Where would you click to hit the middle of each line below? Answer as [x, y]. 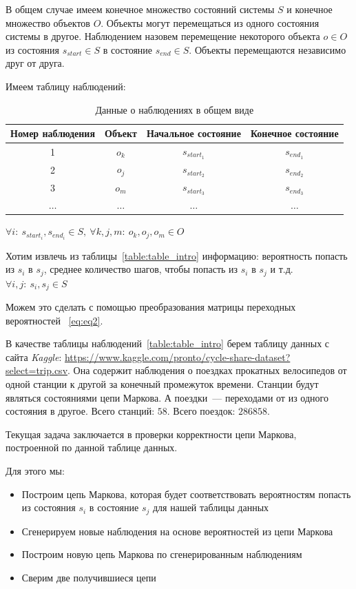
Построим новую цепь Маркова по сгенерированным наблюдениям [162, 554]
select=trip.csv [37, 370]
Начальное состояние [193, 133]
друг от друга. [35, 63]
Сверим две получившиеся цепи [89, 577]
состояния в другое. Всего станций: [80, 411]
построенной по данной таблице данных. [92, 447]
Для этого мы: [35, 470]
